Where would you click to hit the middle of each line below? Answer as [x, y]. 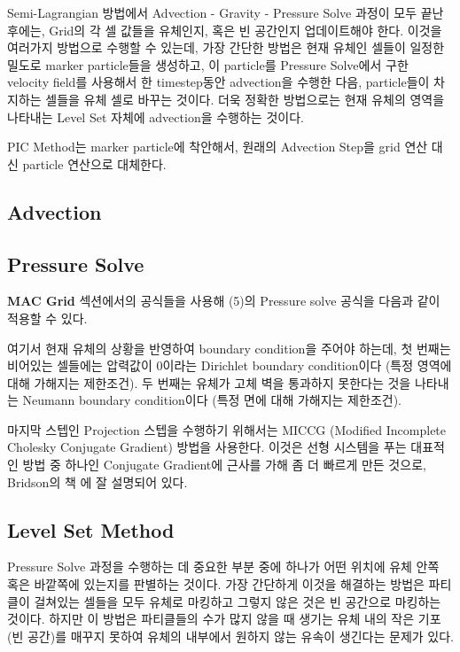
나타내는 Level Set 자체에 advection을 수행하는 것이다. [156, 116]
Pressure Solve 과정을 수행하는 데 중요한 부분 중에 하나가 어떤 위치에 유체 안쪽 [223, 567]
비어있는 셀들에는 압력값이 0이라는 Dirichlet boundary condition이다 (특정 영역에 [230, 365]
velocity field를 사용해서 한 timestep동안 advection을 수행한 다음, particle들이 [218, 82]
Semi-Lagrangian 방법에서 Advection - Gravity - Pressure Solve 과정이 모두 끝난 [226, 12]
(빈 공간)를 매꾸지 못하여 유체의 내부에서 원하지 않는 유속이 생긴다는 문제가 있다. [230, 636]
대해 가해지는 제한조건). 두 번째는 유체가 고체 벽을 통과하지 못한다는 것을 [209, 382]
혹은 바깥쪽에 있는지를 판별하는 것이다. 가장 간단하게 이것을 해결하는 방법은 [216, 584]
